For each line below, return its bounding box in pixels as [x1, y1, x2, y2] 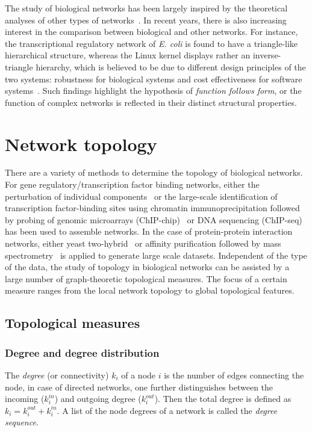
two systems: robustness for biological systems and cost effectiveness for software [5, 72, 302, 85]
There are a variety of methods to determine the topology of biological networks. [5, 166, 303, 179]
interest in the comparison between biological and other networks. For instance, [5, 25, 298, 38]
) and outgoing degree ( [54, 392, 142, 405]
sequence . [5, 416, 39, 428]
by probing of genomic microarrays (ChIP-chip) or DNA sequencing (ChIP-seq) [5, 213, 302, 226]
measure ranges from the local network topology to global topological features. [5, 284, 295, 297]
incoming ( [5, 392, 45, 405]
